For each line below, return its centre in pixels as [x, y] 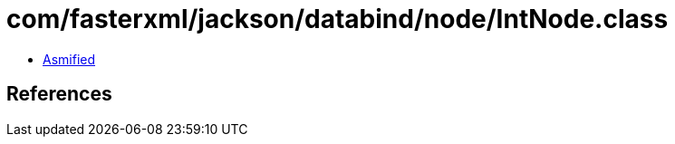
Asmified [69, 59]
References [59, 94]
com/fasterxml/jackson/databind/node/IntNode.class [337, 19]
